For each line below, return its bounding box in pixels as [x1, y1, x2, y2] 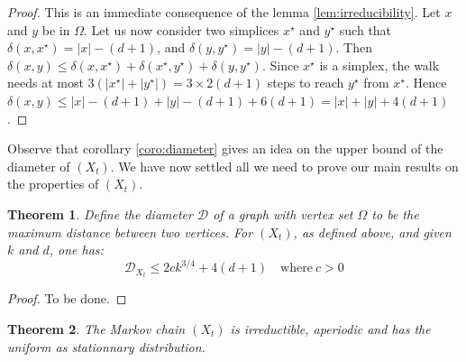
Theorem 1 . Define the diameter [7, 204, 193, 223]
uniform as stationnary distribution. [7, 337, 206, 356]
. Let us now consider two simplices [83, 20, 279, 39]
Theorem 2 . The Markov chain [7, 319, 186, 338]
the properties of [7, 174, 99, 193]
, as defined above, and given [293, 222, 452, 241]
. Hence [406, 73, 447, 92]
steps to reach [267, 73, 344, 92]
